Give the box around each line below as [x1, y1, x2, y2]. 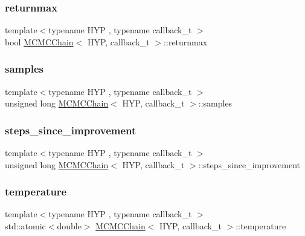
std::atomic [5, 220, 46, 232]
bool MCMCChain [5, 35, 74, 48]
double [57, 220, 82, 232]
